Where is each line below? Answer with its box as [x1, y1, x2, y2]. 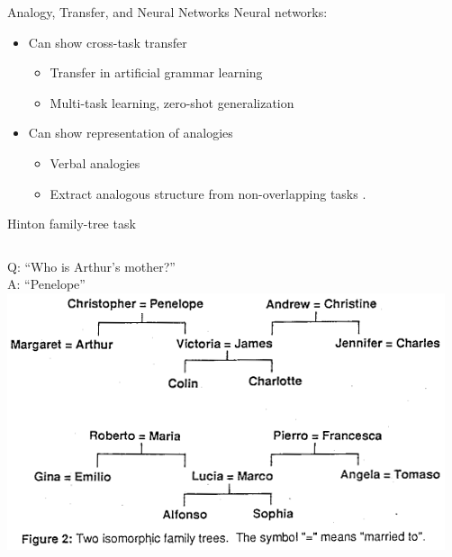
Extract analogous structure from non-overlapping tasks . [50, 184, 366, 202]
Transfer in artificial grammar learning [50, 63, 263, 82]
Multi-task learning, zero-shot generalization [50, 93, 294, 112]
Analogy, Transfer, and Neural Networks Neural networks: [7, 3, 328, 21]
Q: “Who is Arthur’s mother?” [7, 256, 176, 275]
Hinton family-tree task [7, 214, 136, 233]
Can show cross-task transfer [28, 32, 187, 51]
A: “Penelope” [7, 274, 86, 293]
